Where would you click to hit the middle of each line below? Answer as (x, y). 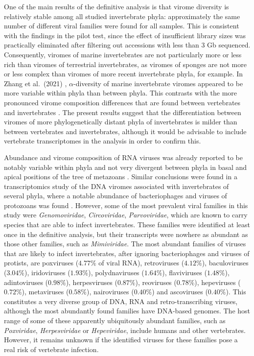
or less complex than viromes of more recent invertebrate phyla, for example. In (124, 74)
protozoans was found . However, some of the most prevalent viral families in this (126, 205)
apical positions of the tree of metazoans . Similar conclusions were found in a (121, 177)
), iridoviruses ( (47, 273)
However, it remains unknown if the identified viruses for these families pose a (121, 340)
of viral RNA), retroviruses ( (141, 263)
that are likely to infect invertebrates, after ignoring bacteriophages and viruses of (127, 253)
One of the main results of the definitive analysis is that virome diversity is (116, 6)
